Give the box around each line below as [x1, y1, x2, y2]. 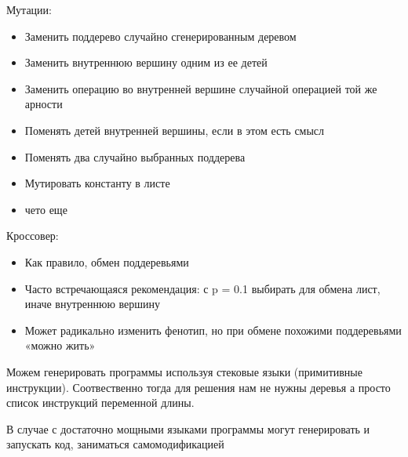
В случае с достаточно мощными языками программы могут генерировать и [6, 420, 370, 437]
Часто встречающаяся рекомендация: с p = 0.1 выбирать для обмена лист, [24, 280, 381, 296]
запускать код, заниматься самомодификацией [6, 436, 224, 452]
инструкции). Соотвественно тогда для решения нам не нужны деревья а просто [6, 379, 391, 395]
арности [24, 96, 63, 112]
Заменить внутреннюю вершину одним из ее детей [24, 54, 268, 71]
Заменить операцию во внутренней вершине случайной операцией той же [24, 80, 377, 96]
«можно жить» [24, 337, 96, 354]
